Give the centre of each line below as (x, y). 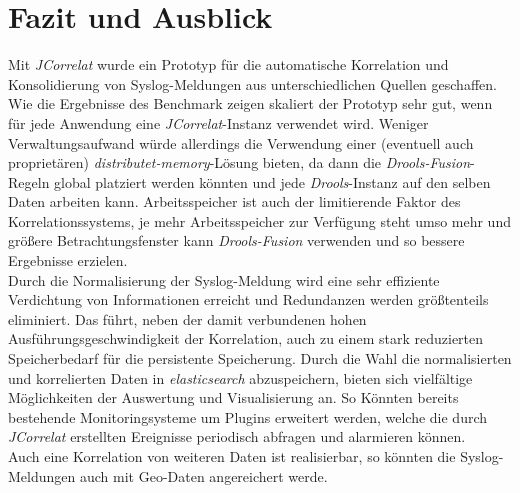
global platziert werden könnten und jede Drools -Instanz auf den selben (272, 181)
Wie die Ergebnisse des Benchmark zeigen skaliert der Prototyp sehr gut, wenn (250, 103)
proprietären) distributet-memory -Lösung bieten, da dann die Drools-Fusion (239, 162)
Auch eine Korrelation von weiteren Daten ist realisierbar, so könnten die (232, 456)
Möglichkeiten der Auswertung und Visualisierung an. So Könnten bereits (233, 397)
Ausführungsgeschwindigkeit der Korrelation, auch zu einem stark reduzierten (246, 338)
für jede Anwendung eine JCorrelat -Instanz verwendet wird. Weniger (218, 122)
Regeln (29, 181)
